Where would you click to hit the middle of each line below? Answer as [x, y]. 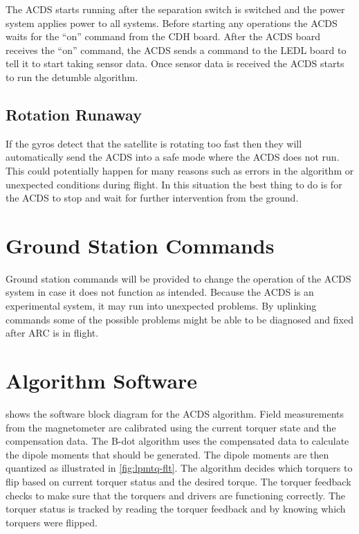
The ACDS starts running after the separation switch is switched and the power [175, 9]
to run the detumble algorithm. [72, 77]
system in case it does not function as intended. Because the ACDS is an [160, 292]
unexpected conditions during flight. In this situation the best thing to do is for [174, 184]
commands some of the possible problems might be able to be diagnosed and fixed [179, 319]
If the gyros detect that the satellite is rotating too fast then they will [154, 143]
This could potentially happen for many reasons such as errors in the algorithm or [180, 170]
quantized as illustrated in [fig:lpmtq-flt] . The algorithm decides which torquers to [179, 468]
